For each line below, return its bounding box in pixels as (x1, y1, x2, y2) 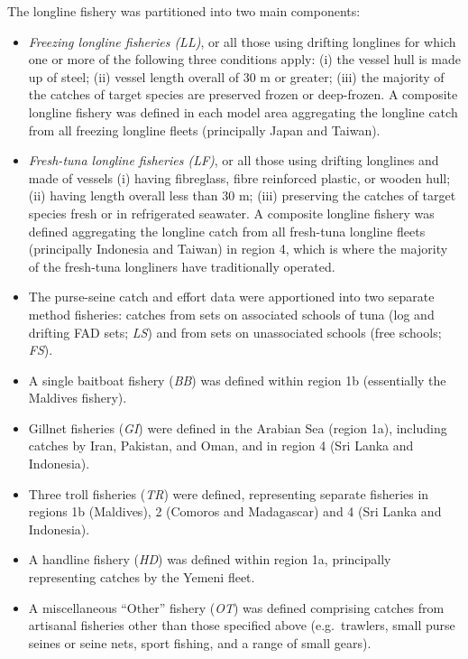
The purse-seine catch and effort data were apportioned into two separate (28, 287, 435, 306)
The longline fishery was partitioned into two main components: (7, 2, 361, 20)
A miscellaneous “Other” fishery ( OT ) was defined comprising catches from (28, 598, 445, 617)
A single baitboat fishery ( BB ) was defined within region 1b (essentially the (28, 370, 446, 389)
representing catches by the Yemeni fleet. (28, 568, 255, 587)
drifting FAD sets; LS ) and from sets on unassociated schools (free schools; (28, 322, 442, 341)
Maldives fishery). (28, 388, 127, 407)
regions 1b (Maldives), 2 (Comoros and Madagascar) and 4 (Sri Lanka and (28, 502, 442, 521)
